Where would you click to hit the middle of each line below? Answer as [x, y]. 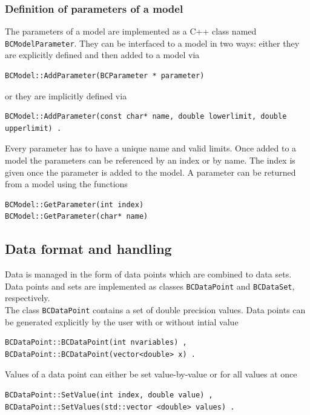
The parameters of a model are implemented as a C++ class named [131, 31]
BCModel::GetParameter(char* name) [77, 217]
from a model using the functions [66, 184]
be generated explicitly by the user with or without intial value [122, 321]
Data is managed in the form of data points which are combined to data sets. [148, 274]
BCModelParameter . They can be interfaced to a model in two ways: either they [152, 43]
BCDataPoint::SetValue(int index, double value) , [109, 395]
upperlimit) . [33, 128]
